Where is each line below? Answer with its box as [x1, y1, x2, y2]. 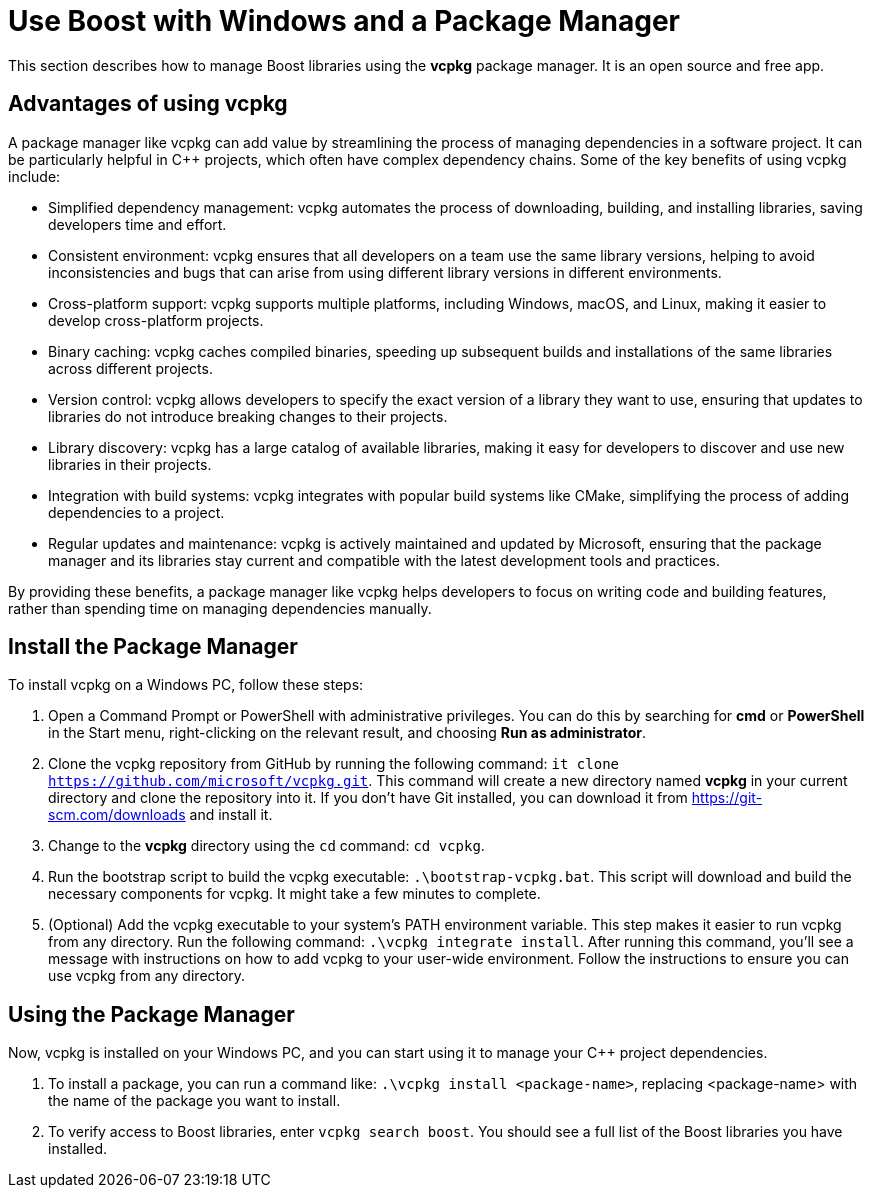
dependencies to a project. [48, 503, 225, 521]
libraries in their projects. [48, 455, 212, 473]
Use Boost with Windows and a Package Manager [8, 4, 680, 38]
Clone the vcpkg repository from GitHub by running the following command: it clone [48, 755, 620, 773]
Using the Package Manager [8, 1001, 295, 1027]
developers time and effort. [48, 215, 227, 233]
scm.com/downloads [48, 806, 186, 824]
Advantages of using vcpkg [8, 91, 288, 117]
